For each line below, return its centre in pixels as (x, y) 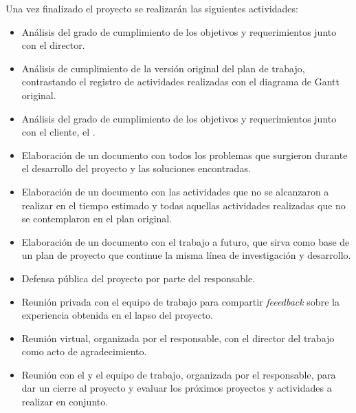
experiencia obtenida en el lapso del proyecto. (118, 315)
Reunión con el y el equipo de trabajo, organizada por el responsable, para (179, 374)
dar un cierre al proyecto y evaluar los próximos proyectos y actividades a (177, 388)
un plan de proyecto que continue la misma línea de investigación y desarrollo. (186, 255)
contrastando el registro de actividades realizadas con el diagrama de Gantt (180, 82)
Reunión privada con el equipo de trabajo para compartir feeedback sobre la (180, 301)
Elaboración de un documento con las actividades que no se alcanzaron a (175, 191)
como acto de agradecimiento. (84, 351)
